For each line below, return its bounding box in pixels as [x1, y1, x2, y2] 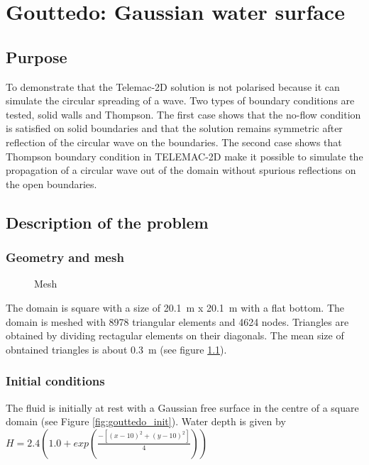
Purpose [6, 45, 67, 67]
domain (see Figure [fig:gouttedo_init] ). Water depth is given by [6, 414, 286, 429]
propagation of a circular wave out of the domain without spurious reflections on [6, 163, 356, 177]
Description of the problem [6, 211, 209, 233]
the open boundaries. [6, 176, 97, 191]
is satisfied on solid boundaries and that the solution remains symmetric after [6, 121, 343, 136]
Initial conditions [6, 372, 105, 390]
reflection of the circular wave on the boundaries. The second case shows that [6, 134, 342, 149]
